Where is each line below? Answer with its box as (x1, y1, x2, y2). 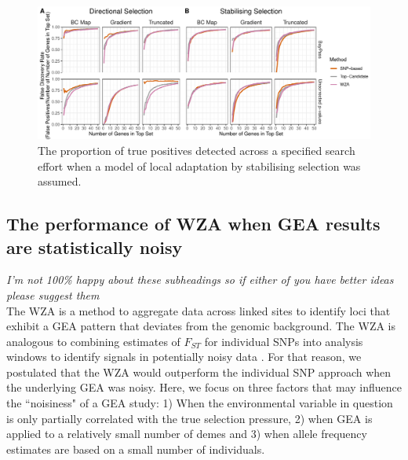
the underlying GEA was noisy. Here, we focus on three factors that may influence (6, 379, 402, 396)
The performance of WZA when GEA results (6, 212, 381, 236)
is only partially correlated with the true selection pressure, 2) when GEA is (6, 410, 373, 426)
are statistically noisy (6, 234, 183, 259)
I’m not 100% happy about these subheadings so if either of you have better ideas (6, 271, 394, 288)
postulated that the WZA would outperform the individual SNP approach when (6, 363, 392, 380)
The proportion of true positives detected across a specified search (38, 142, 355, 158)
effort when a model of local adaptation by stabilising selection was (38, 157, 361, 174)
